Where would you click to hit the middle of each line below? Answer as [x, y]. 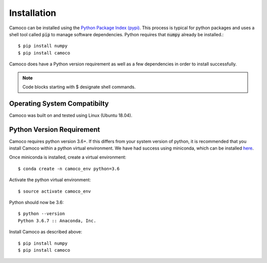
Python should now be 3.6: [36, 203]
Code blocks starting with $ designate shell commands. [79, 87]
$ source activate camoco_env [55, 191]
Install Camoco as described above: [46, 232]
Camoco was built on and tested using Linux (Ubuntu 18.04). [71, 115]
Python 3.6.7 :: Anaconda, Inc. [57, 221]
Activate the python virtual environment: [50, 180]
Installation [33, 13]
